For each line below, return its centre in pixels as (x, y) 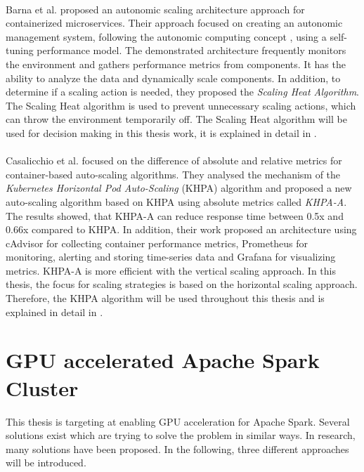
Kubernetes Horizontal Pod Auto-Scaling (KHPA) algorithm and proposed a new (179, 188)
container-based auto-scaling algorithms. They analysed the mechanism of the (173, 174)
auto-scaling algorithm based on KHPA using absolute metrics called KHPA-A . (176, 201)
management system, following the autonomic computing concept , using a (166, 36)
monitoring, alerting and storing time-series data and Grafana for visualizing (171, 257)
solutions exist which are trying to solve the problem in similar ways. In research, (181, 435)
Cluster (42, 387)
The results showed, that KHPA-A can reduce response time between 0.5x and (175, 215)
